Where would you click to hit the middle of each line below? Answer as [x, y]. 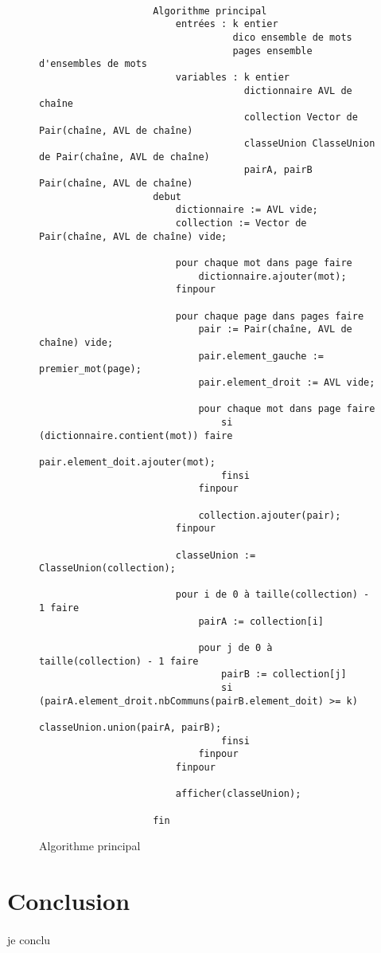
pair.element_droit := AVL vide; [287, 382]
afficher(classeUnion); [238, 794]
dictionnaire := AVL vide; [247, 210]
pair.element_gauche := [261, 356]
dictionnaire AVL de [298, 90]
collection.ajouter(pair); [270, 515]
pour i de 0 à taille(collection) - [272, 595]
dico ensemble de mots [292, 37]
